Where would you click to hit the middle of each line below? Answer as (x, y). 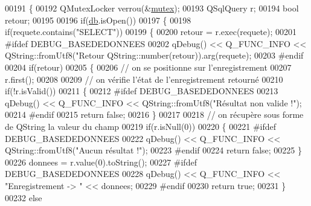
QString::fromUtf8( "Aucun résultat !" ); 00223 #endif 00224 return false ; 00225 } (153, 150)
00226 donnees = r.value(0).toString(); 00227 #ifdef (101, 162)
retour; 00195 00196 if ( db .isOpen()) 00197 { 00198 (98, 20)
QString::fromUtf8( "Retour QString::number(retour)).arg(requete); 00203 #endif (154, 55)
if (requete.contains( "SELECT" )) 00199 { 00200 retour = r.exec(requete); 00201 (151, 32)
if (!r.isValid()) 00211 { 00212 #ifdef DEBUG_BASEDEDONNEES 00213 (142, 91)
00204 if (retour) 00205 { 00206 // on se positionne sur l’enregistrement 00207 (148, 67)
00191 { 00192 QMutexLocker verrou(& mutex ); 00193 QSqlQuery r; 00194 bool (152, 8)
